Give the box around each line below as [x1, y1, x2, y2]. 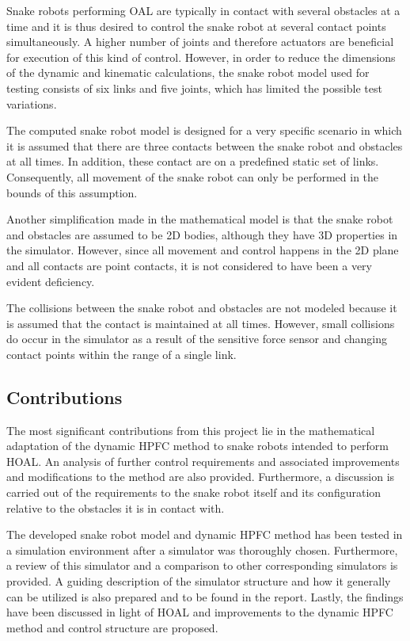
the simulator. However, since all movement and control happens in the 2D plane [6, 242, 399, 258]
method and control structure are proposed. [6, 619, 218, 635]
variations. [6, 95, 57, 112]
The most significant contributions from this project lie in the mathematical [6, 422, 375, 438]
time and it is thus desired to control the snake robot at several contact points [6, 17, 386, 34]
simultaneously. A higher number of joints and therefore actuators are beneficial [6, 33, 394, 50]
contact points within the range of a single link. [6, 345, 237, 362]
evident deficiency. [6, 273, 95, 289]
